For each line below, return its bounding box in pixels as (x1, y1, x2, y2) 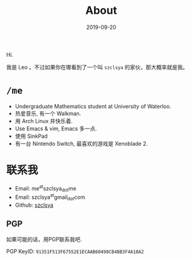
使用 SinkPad (14, 132, 48, 139)
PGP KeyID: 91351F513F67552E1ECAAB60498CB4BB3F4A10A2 (6, 248, 145, 255)
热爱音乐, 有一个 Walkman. (14, 110, 81, 117)
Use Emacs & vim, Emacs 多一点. (14, 125, 97, 132)
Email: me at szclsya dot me (14, 183, 77, 193)
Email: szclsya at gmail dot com (14, 192, 86, 202)
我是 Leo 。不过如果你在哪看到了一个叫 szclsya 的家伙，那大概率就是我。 (6, 63, 189, 71)
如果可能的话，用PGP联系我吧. (6, 236, 83, 243)
